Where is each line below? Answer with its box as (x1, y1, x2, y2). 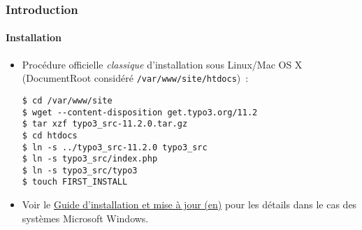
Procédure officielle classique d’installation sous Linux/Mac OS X (22, 57, 303, 71)
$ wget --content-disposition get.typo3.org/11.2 (22, 107, 258, 117)
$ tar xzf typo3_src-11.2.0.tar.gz (22, 119, 188, 129)
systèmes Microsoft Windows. (22, 210, 149, 225)
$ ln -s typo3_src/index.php (22, 154, 158, 164)
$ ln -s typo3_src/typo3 (22, 165, 138, 175)
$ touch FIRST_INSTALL (22, 177, 128, 187)
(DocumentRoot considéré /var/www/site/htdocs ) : (22, 71, 249, 85)
